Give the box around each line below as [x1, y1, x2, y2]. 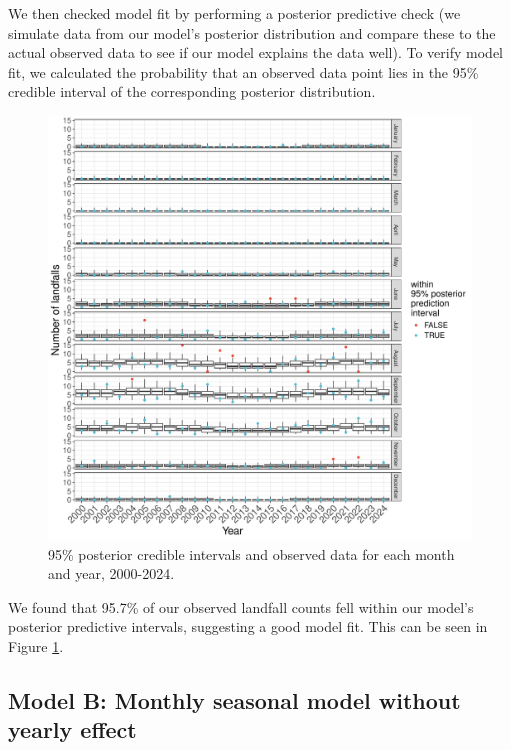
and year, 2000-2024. [48, 563, 175, 584]
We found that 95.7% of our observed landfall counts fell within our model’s [8, 596, 474, 617]
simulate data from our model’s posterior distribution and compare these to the [8, 22, 496, 43]
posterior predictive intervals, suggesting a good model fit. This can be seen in [8, 616, 488, 637]
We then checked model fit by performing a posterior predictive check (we [8, 3, 461, 23]
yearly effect [8, 714, 137, 745]
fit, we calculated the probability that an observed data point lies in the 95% [8, 61, 479, 82]
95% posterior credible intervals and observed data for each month [48, 543, 455, 564]
